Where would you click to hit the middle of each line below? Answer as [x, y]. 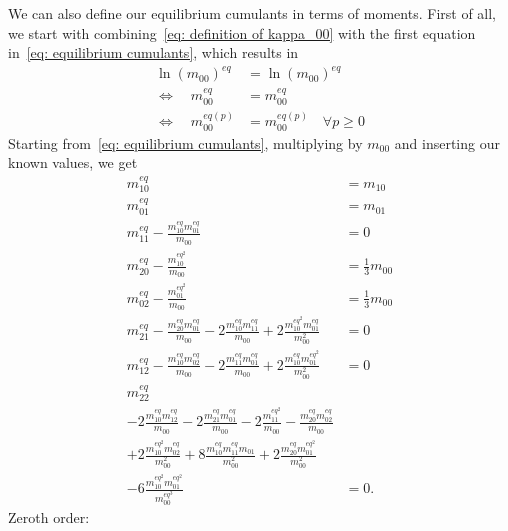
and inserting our [447, 142]
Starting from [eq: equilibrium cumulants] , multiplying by [185, 142]
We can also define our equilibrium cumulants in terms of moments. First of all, [252, 13]
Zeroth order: [49, 517]
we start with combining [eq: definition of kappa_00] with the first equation [242, 32]
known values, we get [73, 162]
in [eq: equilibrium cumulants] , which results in [153, 52]
